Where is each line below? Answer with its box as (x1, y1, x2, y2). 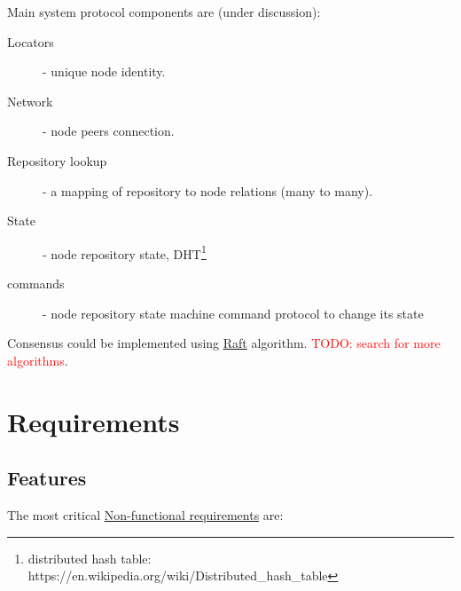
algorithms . (7, 351, 68, 369)
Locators (7, 32, 54, 51)
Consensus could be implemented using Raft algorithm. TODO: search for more (7, 334, 441, 352)
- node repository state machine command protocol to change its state (43, 303, 424, 322)
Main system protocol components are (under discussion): (7, 3, 321, 20)
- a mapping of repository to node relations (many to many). (43, 181, 373, 200)
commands (7, 274, 65, 292)
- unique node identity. (43, 62, 166, 81)
